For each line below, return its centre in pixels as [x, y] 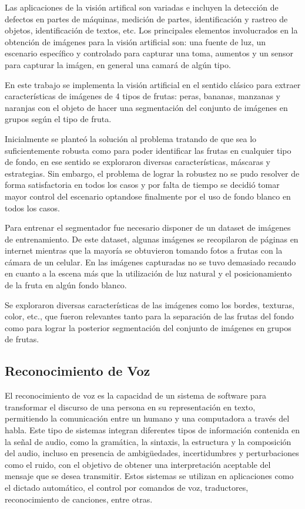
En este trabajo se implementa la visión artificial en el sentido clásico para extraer [153, 84]
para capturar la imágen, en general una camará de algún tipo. [118, 64]
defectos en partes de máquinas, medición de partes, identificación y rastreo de [146, 18]
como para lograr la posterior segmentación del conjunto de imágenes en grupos [148, 327]
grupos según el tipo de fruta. [58, 119]
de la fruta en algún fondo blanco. [66, 285]
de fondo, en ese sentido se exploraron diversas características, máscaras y [138, 162]
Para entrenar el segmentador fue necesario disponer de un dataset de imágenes [148, 227]
